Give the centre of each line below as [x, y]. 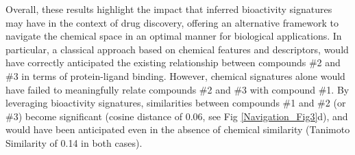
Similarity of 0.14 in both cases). [74, 142]
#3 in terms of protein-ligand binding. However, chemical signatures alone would [175, 75]
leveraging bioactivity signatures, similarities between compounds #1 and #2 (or [176, 103]
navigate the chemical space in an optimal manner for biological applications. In [174, 36]
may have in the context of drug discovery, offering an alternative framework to [172, 22]
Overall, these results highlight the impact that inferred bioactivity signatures [169, 9]
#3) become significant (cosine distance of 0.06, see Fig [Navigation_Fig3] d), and [177, 116]
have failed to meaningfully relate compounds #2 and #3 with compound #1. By [177, 89]
